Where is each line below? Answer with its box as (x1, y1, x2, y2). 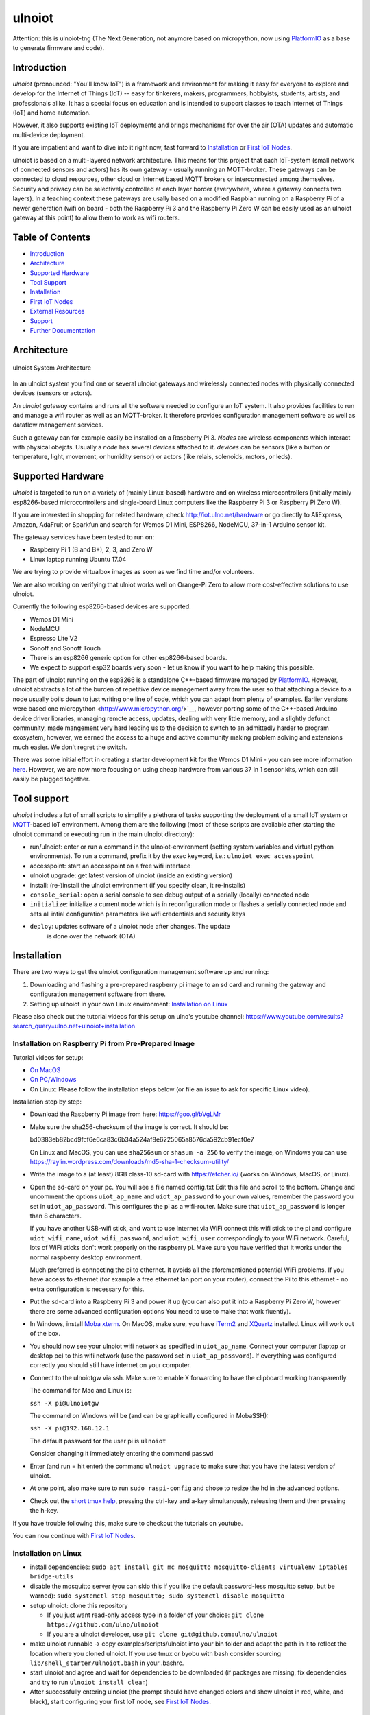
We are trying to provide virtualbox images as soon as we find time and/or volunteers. (12, 568, 255, 576)
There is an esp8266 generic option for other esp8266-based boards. (29, 654, 227, 662)
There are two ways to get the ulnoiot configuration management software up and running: (12, 968, 269, 976)
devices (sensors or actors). (12, 389, 92, 397)
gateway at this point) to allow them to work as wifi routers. (12, 213, 180, 222)
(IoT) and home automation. (12, 108, 91, 117)
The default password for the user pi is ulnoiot (29, 1436, 166, 1445)
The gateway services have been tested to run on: (12, 532, 154, 541)
